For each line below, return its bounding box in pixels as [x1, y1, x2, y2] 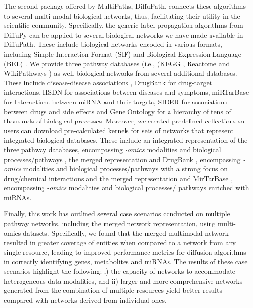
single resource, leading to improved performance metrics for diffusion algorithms [4, 246, 246, 257]
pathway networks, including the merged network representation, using [4, 218, 216, 228]
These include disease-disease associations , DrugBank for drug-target [4, 77, 212, 87]
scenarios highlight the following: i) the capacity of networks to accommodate [4, 266, 235, 276]
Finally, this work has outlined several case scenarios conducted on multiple [4, 208, 230, 219]
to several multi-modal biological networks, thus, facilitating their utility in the [4, 10, 240, 21]
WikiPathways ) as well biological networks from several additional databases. [4, 68, 237, 78]
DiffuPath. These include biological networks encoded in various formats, [4, 39, 222, 49]
